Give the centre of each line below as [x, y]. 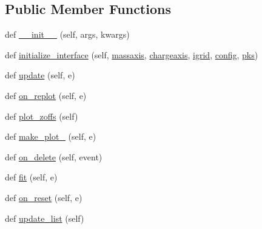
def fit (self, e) [31, 177]
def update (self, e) [40, 75]
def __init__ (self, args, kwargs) [67, 34]
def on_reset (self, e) [44, 197]
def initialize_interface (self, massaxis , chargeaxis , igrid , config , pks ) [132, 54]
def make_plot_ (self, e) [51, 136]
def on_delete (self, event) [54, 156]
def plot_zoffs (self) [42, 116]
